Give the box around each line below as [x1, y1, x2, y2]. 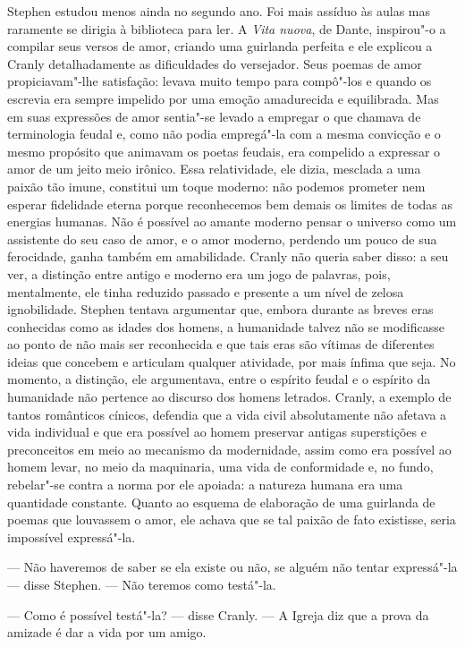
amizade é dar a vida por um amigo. [7, 623, 207, 642]
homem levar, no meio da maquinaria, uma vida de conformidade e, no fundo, [7, 457, 434, 476]
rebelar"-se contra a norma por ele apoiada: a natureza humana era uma [7, 475, 403, 494]
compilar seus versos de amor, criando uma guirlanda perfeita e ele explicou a [7, 37, 433, 55]
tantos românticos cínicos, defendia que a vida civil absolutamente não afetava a [7, 404, 447, 423]
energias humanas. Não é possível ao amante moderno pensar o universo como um [7, 212, 457, 231]
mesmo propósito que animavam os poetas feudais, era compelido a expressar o [7, 141, 441, 160]
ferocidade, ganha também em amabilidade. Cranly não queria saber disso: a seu [7, 247, 449, 266]
